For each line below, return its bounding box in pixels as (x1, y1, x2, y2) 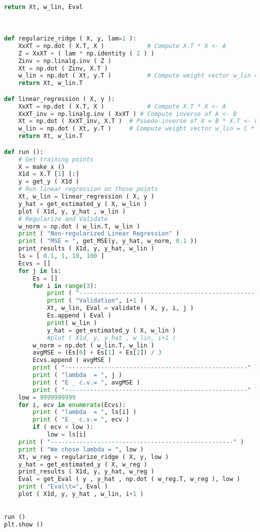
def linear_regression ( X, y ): (4, 95, 115, 102)
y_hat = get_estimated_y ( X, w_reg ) (18, 460, 147, 468)
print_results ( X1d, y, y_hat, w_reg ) (18, 468, 154, 475)
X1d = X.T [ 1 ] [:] (18, 170, 79, 178)
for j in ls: (18, 267, 61, 274)
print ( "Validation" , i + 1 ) (46, 297, 144, 304)
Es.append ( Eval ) (46, 312, 111, 319)
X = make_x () (18, 163, 65, 170)
